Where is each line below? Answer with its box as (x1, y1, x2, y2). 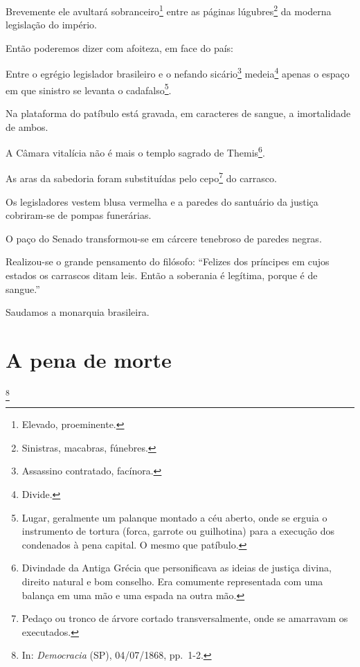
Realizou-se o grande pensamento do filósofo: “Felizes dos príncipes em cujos (6, 254, 330, 269)
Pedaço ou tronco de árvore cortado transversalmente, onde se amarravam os (21, 611, 348, 625)
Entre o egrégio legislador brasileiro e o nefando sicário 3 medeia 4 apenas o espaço (6, 64, 350, 81)
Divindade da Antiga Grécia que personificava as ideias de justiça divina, (21, 560, 332, 575)
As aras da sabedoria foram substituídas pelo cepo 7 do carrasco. (6, 169, 277, 186)
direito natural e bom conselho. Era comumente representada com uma (21, 573, 323, 588)
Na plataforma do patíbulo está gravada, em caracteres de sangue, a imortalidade (6, 105, 351, 120)
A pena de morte (6, 345, 172, 373)
